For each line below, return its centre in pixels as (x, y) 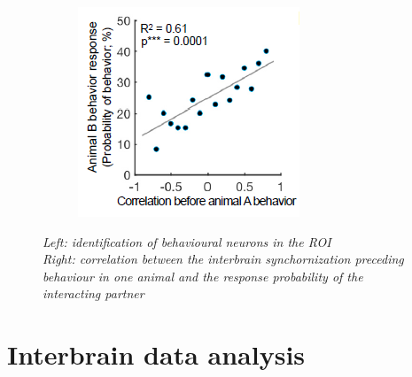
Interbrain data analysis (156, 354)
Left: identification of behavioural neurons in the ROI (187, 241)
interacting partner (93, 293)
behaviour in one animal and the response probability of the (203, 276)
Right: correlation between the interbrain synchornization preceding (223, 259)
